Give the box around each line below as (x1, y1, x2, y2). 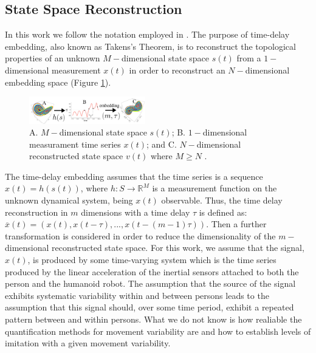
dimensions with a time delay (81, 205, 190, 218)
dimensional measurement (5, 63, 101, 76)
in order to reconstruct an (129, 63, 225, 76)
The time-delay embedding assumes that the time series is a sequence (5, 170, 263, 182)
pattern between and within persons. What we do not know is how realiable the (5, 313, 302, 326)
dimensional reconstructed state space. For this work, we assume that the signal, (5, 241, 304, 254)
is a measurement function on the (152, 182, 277, 194)
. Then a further (206, 218, 267, 230)
